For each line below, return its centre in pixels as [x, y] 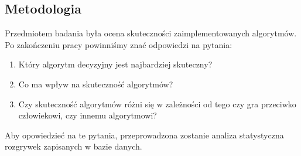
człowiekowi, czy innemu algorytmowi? [88, 115]
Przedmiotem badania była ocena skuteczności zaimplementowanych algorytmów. [151, 33]
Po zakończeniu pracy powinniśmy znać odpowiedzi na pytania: [119, 44]
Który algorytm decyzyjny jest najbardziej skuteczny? [115, 64]
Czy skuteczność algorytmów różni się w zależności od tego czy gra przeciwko [157, 104]
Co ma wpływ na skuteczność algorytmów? [96, 84]
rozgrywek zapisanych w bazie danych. [73, 146]
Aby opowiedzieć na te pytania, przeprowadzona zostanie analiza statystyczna [144, 135]
